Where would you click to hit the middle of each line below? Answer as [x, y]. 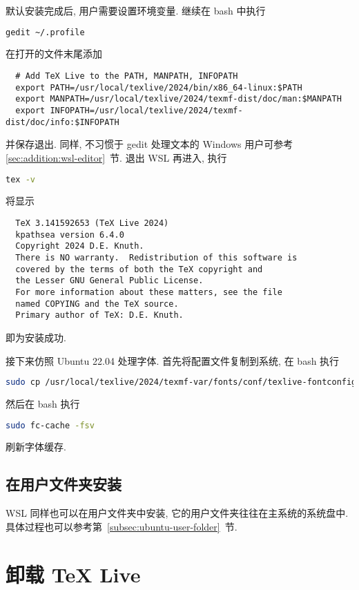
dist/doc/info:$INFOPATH [62, 122]
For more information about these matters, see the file [149, 292]
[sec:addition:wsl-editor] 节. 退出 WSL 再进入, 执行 [116, 157]
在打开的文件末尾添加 [54, 54]
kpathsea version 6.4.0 [70, 235]
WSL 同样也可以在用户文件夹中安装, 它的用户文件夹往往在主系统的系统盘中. [177, 513]
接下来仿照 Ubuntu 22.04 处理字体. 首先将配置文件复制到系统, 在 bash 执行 [173, 360]
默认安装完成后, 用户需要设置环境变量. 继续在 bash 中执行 [136, 10]
